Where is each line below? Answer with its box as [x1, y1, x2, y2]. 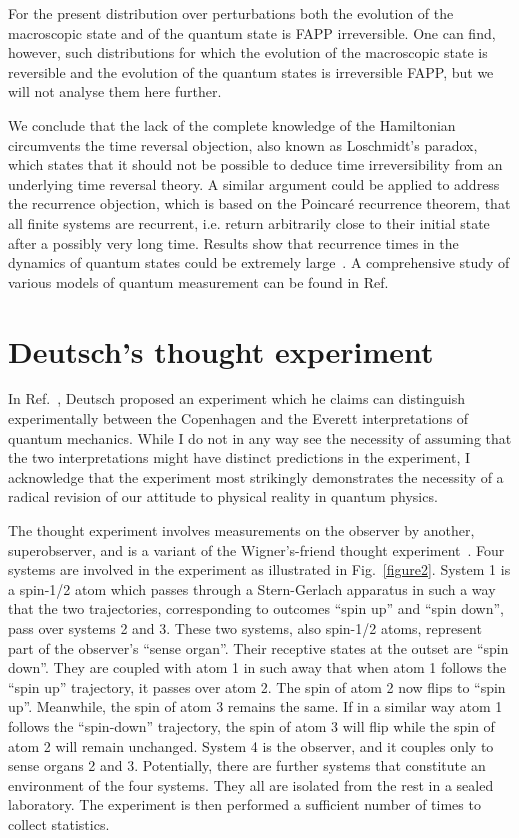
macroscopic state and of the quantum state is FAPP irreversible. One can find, [8, 22, 496, 43]
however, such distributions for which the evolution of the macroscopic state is [8, 42, 488, 63]
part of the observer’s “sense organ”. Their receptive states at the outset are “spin [8, 637, 509, 658]
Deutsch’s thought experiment [8, 330, 434, 371]
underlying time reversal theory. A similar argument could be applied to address [8, 173, 500, 194]
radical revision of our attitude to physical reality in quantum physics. [8, 486, 438, 507]
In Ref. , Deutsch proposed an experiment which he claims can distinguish [8, 388, 466, 409]
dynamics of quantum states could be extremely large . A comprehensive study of [8, 252, 510, 273]
